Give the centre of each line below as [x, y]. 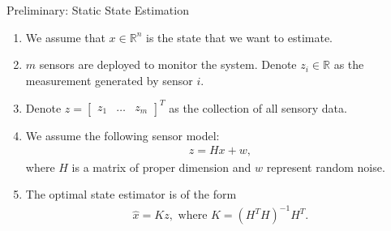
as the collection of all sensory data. [258, 107]
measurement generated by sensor [109, 80]
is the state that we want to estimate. [240, 37]
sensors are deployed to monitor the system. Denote [168, 64]
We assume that [65, 37]
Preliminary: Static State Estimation [98, 10]
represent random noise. [326, 167]
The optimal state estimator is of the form [131, 194]
